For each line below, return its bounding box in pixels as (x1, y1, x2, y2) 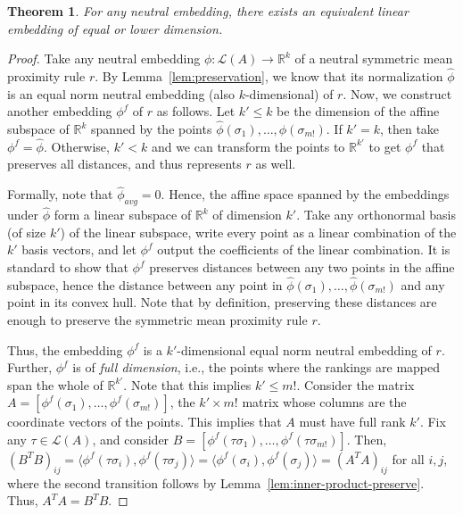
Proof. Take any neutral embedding (7, 49, 201, 68)
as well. (255, 154, 296, 173)
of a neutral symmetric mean (294, 49, 453, 68)
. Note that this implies (123, 375, 252, 394)
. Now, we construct (343, 84, 452, 103)
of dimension (212, 205, 282, 224)
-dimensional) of (244, 84, 334, 103)
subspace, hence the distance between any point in (7, 275, 283, 294)
